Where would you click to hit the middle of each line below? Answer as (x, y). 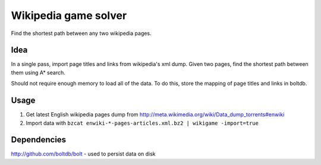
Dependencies (39, 140)
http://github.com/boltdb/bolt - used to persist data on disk (83, 154)
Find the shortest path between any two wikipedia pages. (81, 33)
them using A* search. (38, 72)
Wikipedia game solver (69, 15)
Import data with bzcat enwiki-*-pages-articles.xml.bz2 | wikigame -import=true (142, 123)
